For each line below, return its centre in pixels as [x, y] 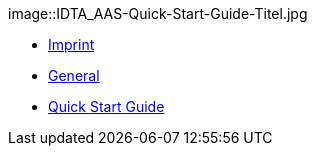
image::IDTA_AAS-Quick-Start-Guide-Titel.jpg [158, 13]
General [74, 75]
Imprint [71, 44]
